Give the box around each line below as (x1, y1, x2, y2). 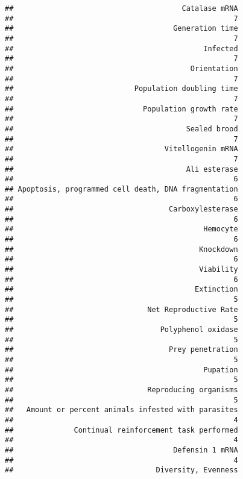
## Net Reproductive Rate (5, 305, 238, 314)
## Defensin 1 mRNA (5, 445, 238, 454)
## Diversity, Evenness (5, 466, 238, 475)
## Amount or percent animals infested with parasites (5, 405, 238, 415)
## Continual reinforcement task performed (5, 425, 238, 434)
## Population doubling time (5, 84, 238, 93)
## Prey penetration (5, 345, 238, 354)
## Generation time (5, 24, 238, 33)
